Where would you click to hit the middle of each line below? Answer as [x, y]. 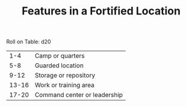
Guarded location [59, 66]
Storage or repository [65, 75]
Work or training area [64, 85]
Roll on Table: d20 [29, 42]
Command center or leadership [79, 95]
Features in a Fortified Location [101, 11]
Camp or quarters [60, 56]
